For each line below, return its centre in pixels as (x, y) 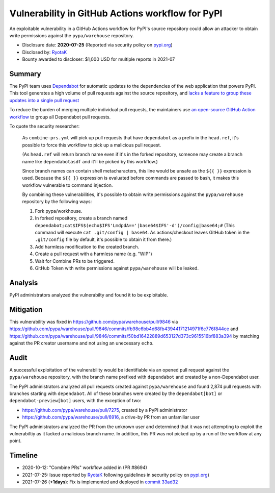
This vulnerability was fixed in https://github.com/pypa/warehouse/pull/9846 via (94, 322)
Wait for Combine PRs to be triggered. (75, 261)
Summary (25, 74)
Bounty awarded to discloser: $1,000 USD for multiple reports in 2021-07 (99, 59)
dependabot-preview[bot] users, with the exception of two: (75, 401)
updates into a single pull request (44, 100)
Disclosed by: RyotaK (45, 52)
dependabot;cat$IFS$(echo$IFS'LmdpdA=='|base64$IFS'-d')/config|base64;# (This (135, 225)
